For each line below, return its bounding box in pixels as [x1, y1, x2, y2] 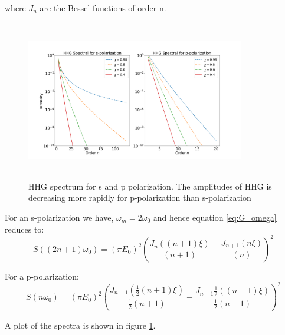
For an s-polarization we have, [5, 211, 114, 223]
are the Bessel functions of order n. [40, 2, 166, 14]
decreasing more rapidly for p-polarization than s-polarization [28, 191, 251, 204]
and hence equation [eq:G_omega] [153, 211, 277, 223]
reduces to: [5, 223, 44, 235]
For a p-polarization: [5, 270, 79, 282]
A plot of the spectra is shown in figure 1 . [5, 319, 156, 331]
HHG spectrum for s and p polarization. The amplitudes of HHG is [28, 180, 272, 192]
